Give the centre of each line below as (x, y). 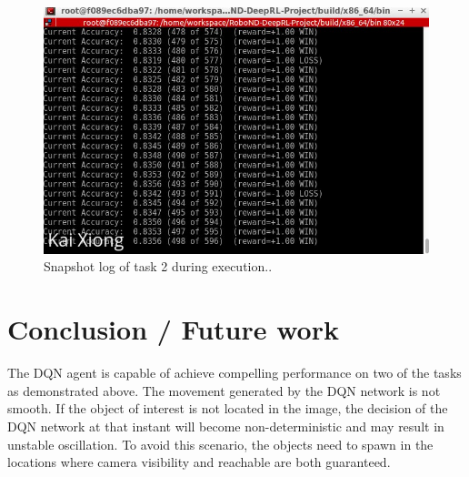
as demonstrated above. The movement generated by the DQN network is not (224, 390)
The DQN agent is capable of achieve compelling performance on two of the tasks (234, 373)
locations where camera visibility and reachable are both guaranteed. (199, 462)
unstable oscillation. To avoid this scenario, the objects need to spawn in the (220, 444)
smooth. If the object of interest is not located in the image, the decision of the (228, 408)
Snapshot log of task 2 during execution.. (158, 266)
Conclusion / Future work (173, 329)
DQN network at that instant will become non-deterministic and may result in (226, 426)
